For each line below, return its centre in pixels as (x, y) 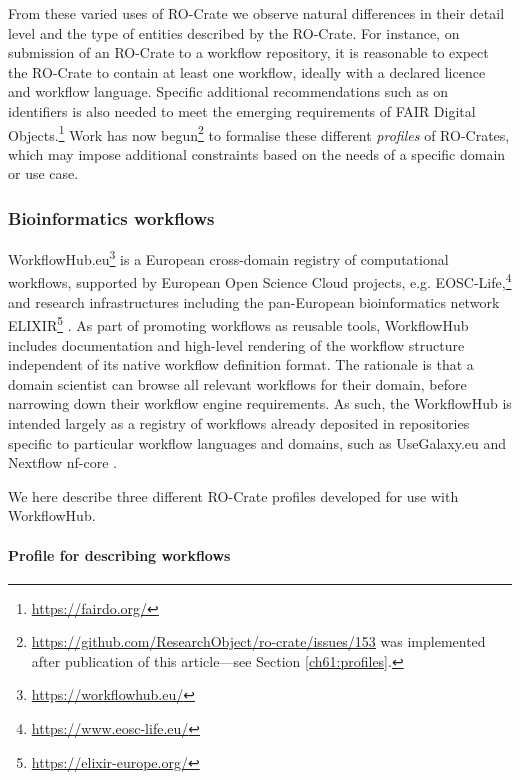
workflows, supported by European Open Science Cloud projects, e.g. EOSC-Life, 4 (260, 281)
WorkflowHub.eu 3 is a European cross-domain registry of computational (228, 257)
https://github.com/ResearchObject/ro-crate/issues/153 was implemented (258, 641)
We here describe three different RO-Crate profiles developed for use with (233, 495)
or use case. (43, 173)
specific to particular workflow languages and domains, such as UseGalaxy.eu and (257, 442)
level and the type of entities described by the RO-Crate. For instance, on (234, 32)
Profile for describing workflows (119, 554)
